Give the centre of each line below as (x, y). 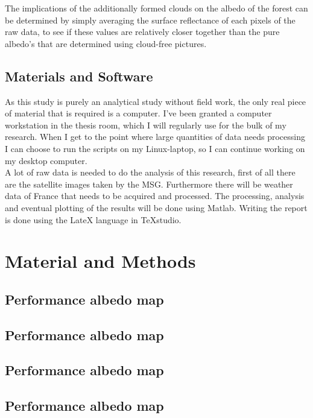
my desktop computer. (46, 160)
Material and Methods (100, 261)
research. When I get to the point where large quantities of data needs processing (155, 137)
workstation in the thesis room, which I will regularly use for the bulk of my (146, 125)
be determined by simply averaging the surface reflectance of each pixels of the (150, 20)
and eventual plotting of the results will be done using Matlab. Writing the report (156, 207)
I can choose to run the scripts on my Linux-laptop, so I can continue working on (155, 148)
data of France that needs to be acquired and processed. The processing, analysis (155, 196)
